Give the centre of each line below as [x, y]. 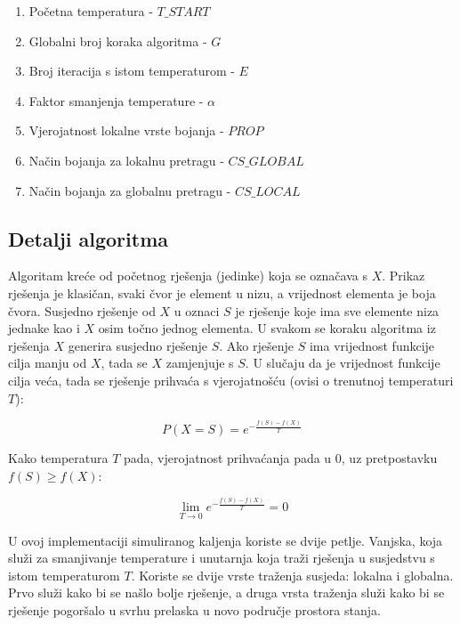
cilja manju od [48, 363]
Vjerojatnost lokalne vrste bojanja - [126, 130]
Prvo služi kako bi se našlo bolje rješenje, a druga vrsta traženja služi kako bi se [226, 593]
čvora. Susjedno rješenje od [82, 310]
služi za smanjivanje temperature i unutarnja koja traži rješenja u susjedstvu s [222, 558]
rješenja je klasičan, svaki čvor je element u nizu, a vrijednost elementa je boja [222, 292]
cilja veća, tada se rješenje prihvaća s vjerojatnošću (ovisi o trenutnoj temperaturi [231, 380]
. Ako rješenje [256, 345]
